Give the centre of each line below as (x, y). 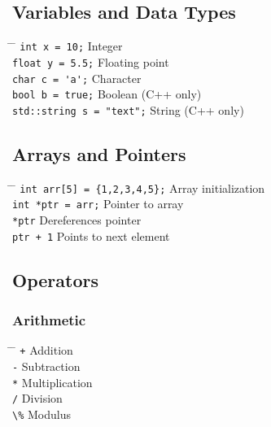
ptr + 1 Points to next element (91, 235)
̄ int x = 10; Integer (68, 46)
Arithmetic (49, 320)
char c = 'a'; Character (77, 78)
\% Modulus (42, 414)
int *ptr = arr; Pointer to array (98, 204)
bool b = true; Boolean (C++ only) (107, 94)
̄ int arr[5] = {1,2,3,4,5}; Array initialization (139, 187)
